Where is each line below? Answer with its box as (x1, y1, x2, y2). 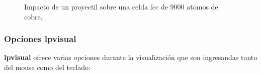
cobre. (24, 11, 43, 21)
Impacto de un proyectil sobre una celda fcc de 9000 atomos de (24, 1, 218, 11)
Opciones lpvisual (4, 32, 76, 45)
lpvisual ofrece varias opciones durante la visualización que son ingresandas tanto (4, 52, 257, 62)
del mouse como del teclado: (4, 62, 91, 72)
